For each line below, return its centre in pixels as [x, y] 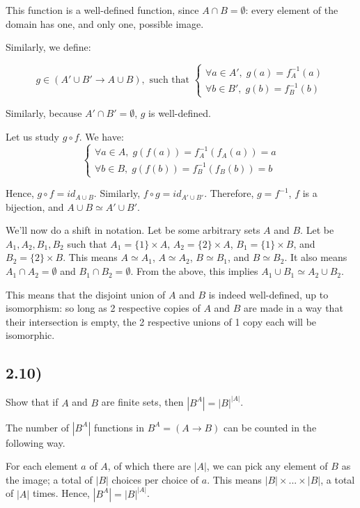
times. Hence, [61, 493]
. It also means [316, 257]
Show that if [32, 402]
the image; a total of [49, 479]
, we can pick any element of [267, 466]
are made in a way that [294, 308]
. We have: [101, 136]
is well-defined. [180, 113]
